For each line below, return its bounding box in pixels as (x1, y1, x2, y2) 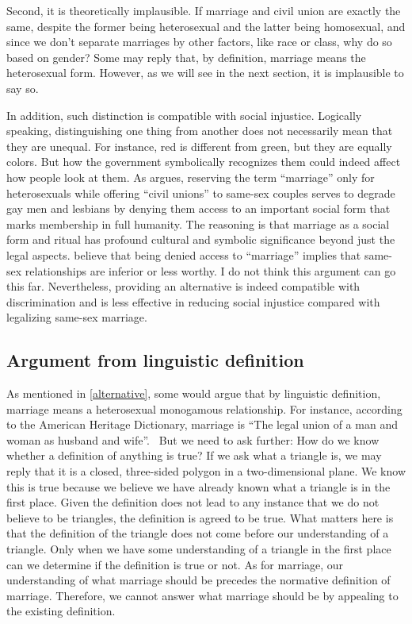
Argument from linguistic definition (6, 348, 304, 372)
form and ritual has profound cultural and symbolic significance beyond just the (6, 231, 395, 248)
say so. (6, 79, 39, 96)
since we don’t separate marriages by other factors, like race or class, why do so (6, 33, 392, 50)
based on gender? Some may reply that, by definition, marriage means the (6, 48, 366, 65)
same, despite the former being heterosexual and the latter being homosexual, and (6, 17, 406, 34)
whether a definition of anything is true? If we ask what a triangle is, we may (6, 447, 382, 464)
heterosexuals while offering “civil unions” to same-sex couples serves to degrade (6, 184, 395, 201)
